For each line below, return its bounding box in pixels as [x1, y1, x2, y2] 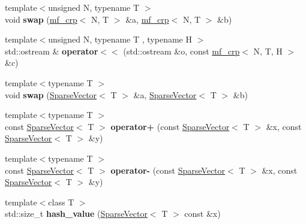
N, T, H [253, 44, 283, 57]
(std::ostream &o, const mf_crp [123, 44, 240, 57]
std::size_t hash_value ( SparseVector [5, 207, 148, 220]
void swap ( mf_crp [5, 13, 77, 25]
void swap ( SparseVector [5, 88, 97, 101]
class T [48, 195, 74, 208]
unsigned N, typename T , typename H [48, 33, 192, 46]
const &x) [184, 207, 221, 220]
